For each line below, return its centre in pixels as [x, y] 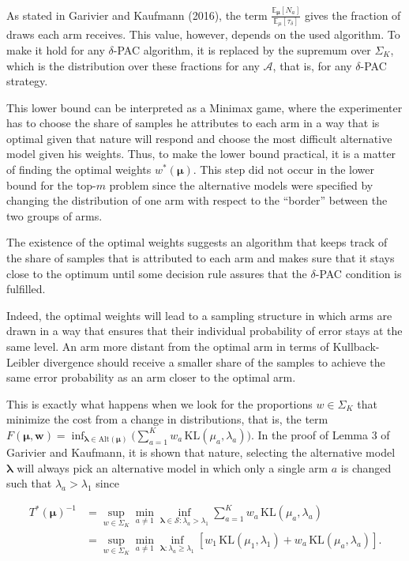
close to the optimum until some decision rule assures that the [157, 273]
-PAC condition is [358, 273]
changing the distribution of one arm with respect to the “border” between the [197, 200]
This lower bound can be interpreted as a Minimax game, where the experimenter [204, 107]
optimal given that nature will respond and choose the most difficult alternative [199, 138]
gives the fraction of [353, 15]
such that [29, 483]
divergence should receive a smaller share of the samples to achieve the [214, 361]
